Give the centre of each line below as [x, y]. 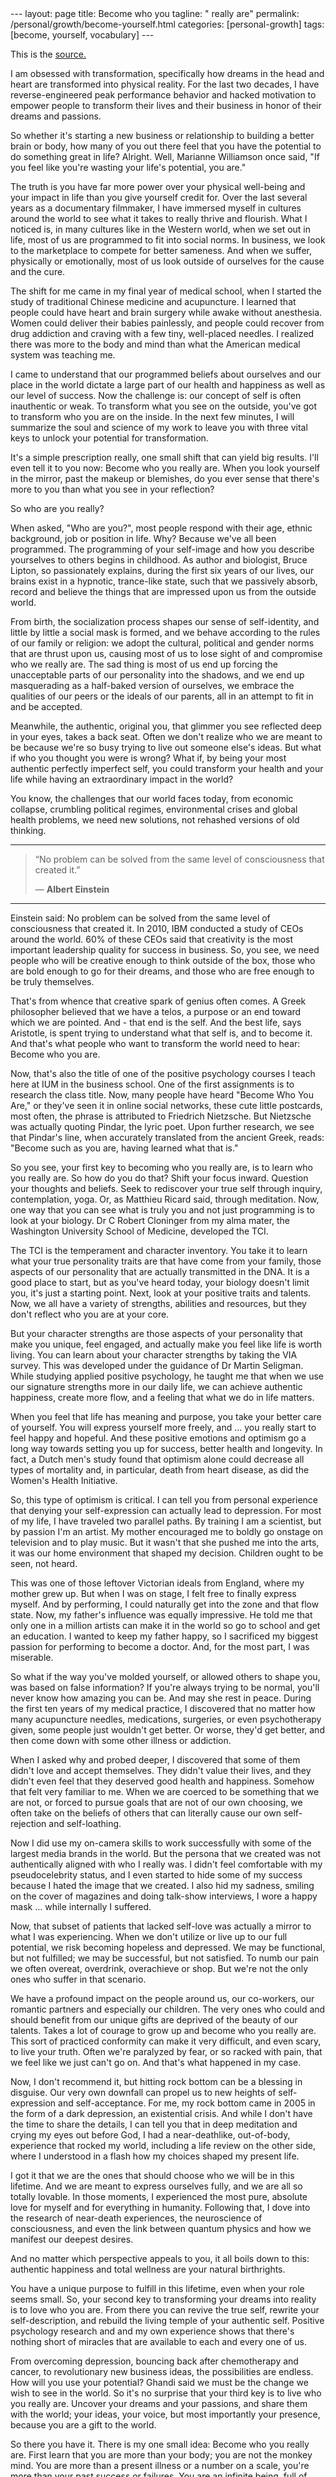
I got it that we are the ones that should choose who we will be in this [152, 2175]
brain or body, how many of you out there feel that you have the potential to [166, 146]
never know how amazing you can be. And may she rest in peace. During [161, 1698]
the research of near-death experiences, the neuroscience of [136, 2218]
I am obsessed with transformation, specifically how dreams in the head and [167, 73]
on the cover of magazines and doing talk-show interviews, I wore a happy [164, 1896]
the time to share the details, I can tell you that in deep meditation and [154, 2124]
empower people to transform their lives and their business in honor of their [166, 105]
